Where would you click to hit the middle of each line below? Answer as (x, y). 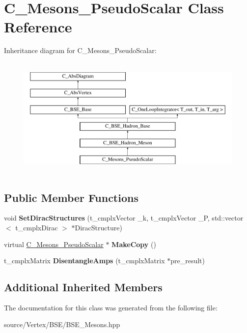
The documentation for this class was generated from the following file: (111, 308)
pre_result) (188, 261)
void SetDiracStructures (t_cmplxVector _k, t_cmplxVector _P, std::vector (124, 218)
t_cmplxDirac (37, 228)
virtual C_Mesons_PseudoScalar (54, 244)
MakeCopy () (134, 244)
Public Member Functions (71, 197)
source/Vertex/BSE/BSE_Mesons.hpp (62, 324)
